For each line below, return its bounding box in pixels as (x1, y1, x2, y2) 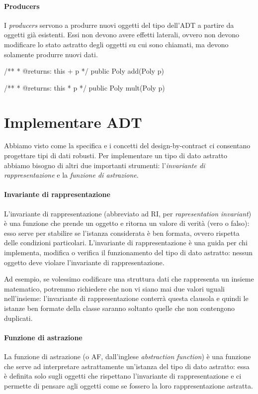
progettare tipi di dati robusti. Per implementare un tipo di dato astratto (4, 150, 228, 161)
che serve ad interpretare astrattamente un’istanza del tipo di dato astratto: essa (4, 361, 250, 371)
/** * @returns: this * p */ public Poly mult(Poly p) (4, 82, 165, 93)
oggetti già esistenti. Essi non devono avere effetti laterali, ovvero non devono (4, 29, 240, 40)
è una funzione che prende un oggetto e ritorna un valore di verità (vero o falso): (4, 218, 250, 228)
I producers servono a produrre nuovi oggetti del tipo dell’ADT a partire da (4, 19, 234, 30)
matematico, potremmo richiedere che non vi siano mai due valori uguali (4, 283, 225, 294)
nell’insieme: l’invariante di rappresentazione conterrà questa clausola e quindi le (4, 293, 249, 303)
